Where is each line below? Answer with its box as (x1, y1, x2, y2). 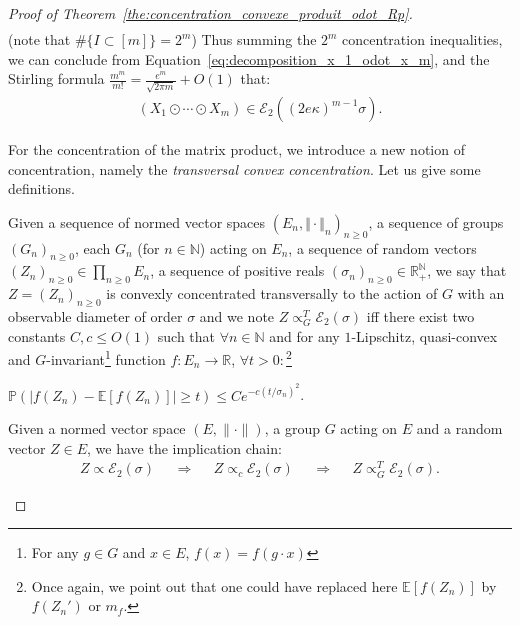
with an (457, 283, 505, 304)
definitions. (8, 178, 75, 199)
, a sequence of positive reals (150, 260, 325, 281)
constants (8, 325, 66, 346)
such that (157, 325, 216, 346)
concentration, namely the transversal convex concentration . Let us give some (8, 158, 481, 179)
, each (74, 237, 111, 258)
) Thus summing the (191, 29, 317, 50)
